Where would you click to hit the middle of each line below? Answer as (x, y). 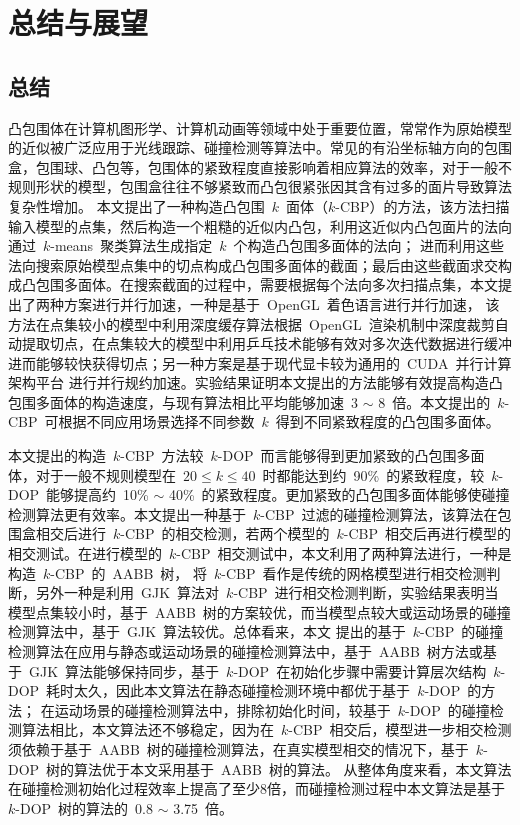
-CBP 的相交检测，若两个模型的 (225, 533)
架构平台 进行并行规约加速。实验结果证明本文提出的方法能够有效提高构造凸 (255, 382)
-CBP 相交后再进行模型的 (427, 533)
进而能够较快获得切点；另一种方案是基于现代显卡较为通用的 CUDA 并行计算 (260, 362)
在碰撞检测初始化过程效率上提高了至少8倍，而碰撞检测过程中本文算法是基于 (256, 788)
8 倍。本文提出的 (434, 401)
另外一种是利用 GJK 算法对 (127, 592)
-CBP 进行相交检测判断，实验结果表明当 (366, 592)
